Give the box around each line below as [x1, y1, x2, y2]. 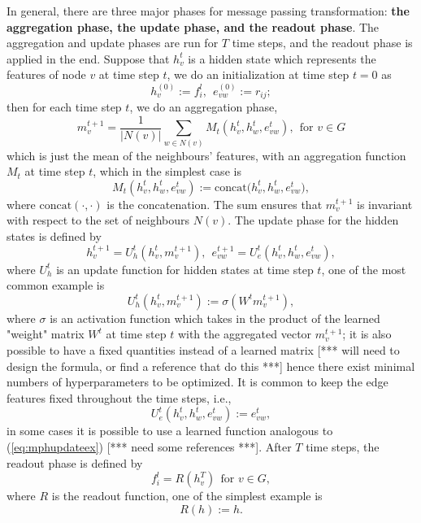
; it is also [342, 325, 392, 342]
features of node [7, 66, 86, 83]
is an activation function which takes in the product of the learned [50, 309, 380, 326]
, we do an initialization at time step [167, 66, 349, 83]
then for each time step [7, 98, 122, 115]
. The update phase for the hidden [228, 211, 399, 229]
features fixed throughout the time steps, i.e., [7, 389, 232, 406]
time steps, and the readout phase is [232, 34, 413, 51]
